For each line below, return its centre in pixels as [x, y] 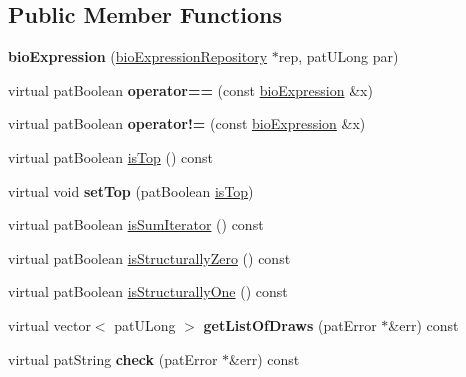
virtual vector [49, 324]
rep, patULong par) [338, 56]
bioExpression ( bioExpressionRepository [138, 56]
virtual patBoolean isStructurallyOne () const [148, 291]
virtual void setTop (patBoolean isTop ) [131, 190]
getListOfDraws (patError [290, 324]
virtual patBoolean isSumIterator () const [136, 224]
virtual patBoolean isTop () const [110, 156]
